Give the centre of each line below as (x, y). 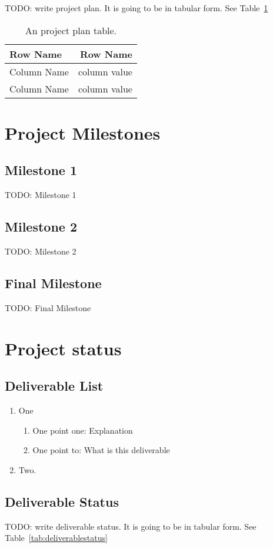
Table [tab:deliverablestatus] (56, 538)
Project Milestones (83, 132)
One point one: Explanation (83, 430)
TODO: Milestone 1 (41, 195)
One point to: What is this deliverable (101, 450)
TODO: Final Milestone (48, 307)
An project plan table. (71, 30)
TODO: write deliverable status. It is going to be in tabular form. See (131, 526)
